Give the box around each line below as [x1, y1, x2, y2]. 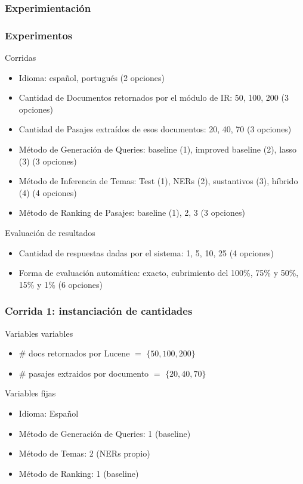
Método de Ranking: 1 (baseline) [18, 467, 139, 479]
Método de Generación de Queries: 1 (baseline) [18, 427, 191, 439]
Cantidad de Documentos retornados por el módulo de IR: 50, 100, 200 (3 [18, 91, 289, 104]
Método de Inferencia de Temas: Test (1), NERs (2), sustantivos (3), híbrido [18, 175, 298, 187]
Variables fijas [5, 387, 56, 399]
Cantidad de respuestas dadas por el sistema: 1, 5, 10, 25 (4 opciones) [18, 246, 274, 259]
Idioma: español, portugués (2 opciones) [18, 71, 165, 83]
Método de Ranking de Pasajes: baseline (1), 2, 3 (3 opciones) [18, 206, 245, 219]
